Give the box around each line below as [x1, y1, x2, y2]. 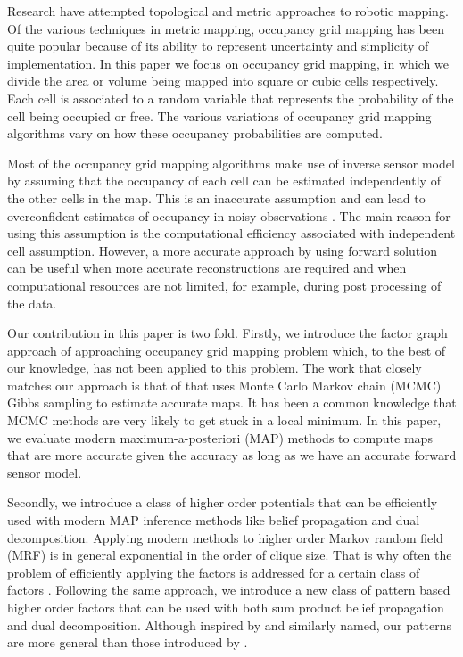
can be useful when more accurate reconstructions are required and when [7, 259, 407, 277]
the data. [7, 293, 57, 312]
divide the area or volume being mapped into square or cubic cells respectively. [7, 71, 439, 90]
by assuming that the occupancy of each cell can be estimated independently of [7, 171, 441, 190]
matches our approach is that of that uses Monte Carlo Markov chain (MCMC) [7, 375, 442, 394]
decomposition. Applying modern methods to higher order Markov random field [7, 528, 443, 546]
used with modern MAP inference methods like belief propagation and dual [7, 511, 420, 530]
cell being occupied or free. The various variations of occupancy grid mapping [7, 106, 432, 125]
